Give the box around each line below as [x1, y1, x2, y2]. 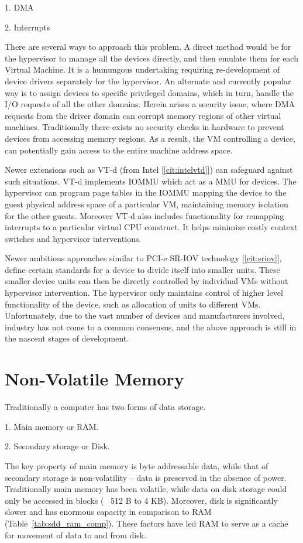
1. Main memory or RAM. [5, 420, 99, 432]
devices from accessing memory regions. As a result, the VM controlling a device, [5, 132, 295, 144]
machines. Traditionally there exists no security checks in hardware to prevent [5, 121, 284, 133]
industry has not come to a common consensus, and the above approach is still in [5, 320, 297, 333]
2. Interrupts [5, 21, 50, 33]
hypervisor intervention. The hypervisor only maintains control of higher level [5, 286, 283, 299]
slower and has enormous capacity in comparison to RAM [5, 506, 212, 518]
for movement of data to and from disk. [5, 528, 147, 541]
